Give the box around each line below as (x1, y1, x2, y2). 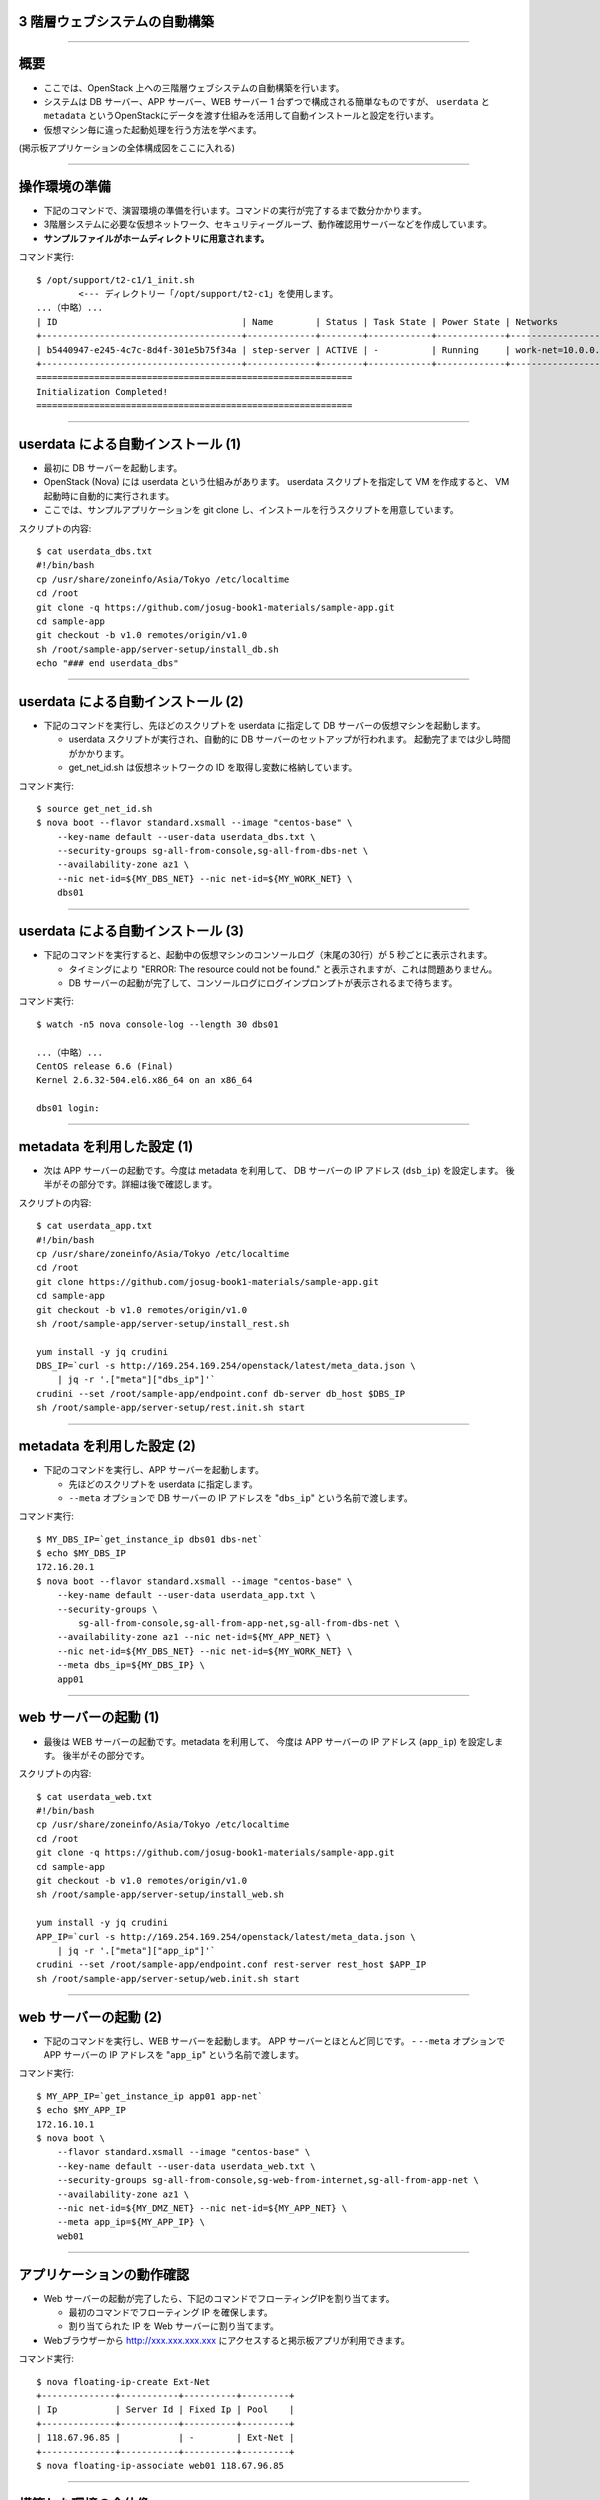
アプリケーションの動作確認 (18, 2266, 190, 2283)
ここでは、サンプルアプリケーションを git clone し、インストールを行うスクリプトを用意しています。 (43, 504, 459, 516)
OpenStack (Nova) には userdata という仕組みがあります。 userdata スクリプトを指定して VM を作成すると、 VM (43, 476, 510, 488)
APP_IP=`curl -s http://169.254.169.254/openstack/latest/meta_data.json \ (36, 1931, 416, 1942)
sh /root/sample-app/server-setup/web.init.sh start (36, 1973, 300, 1984)
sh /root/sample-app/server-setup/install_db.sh (36, 643, 279, 655)
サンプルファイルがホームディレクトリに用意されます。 (43, 232, 270, 244)
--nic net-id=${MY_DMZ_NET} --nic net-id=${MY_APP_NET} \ (56, 2202, 348, 2214)
